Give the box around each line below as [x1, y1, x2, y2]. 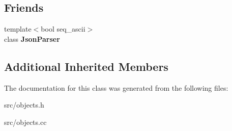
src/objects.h [4, 99, 44, 110]
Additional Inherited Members [4, 58, 168, 74]
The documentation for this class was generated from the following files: [4, 82, 228, 93]
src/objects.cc [4, 116, 47, 127]
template [4, 23, 32, 34]
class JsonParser [4, 33, 60, 44]
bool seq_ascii [41, 23, 85, 34]
